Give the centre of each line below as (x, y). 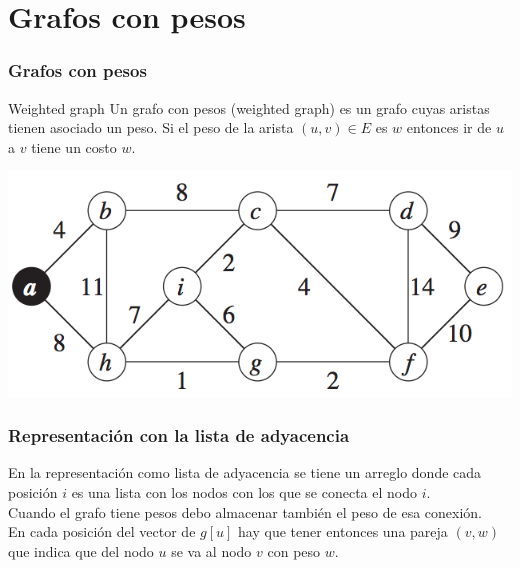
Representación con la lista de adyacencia (179, 435)
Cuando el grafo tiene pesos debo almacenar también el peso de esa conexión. (245, 511)
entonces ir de (449, 127)
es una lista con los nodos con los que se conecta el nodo (244, 492)
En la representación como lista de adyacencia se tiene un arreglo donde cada (245, 472)
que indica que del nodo (81, 550)
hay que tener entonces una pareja (343, 531)
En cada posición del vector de (102, 531)
